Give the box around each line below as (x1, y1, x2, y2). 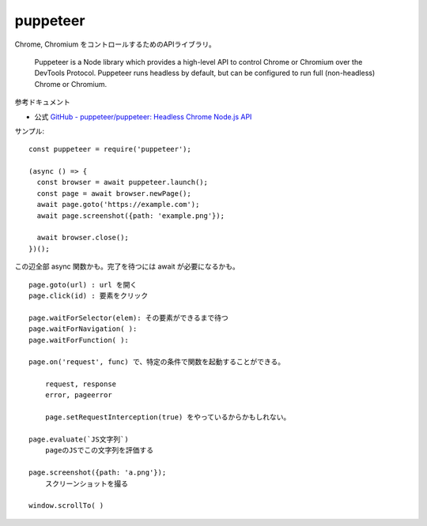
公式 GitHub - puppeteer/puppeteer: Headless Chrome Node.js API (34, 111, 252, 122)
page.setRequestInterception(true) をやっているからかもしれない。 (44, 413, 291, 422)
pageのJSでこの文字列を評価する (44, 446, 154, 455)
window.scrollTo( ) (28, 502, 104, 510)
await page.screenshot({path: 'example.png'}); (36, 211, 225, 220)
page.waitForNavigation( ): (28, 325, 138, 333)
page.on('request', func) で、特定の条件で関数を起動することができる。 (28, 358, 285, 366)
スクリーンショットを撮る (44, 479, 129, 488)
